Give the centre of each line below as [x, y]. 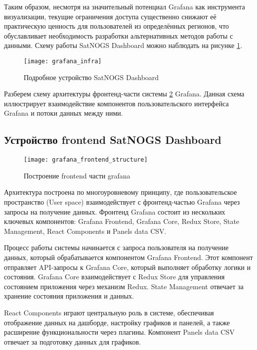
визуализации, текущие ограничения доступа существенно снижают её [110, 16]
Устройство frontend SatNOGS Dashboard [113, 140]
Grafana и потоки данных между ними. [64, 113]
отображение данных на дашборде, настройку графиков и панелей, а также [117, 322]
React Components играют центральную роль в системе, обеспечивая [109, 312]
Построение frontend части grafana [77, 175]
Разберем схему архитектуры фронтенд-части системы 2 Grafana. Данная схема [124, 94]
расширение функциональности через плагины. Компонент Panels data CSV [119, 332]
